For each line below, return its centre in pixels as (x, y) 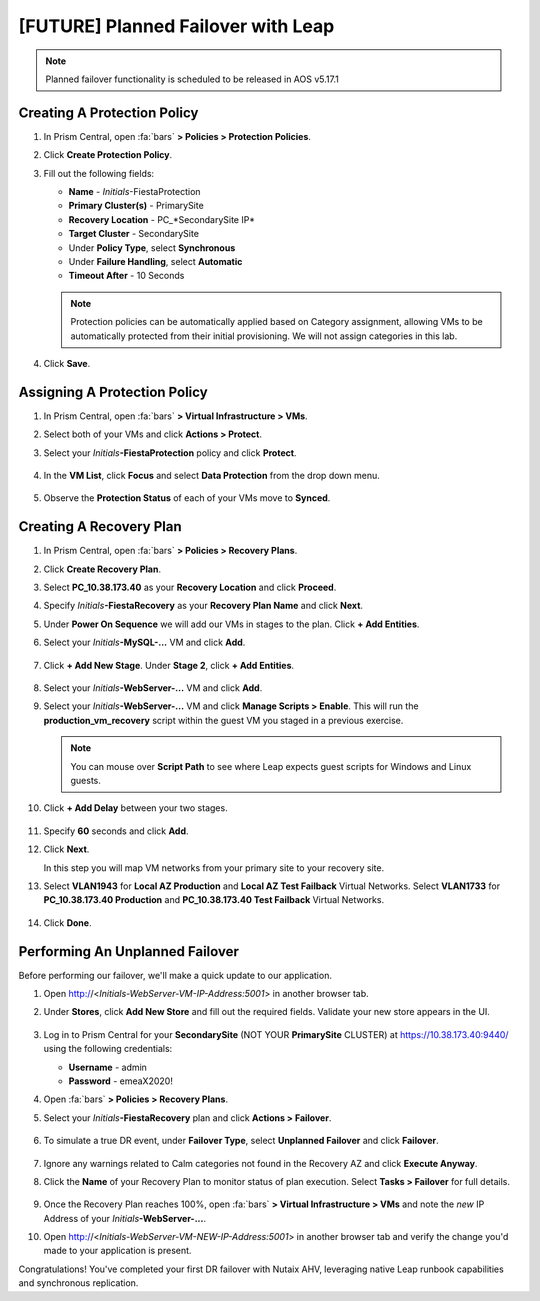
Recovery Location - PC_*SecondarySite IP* (161, 219)
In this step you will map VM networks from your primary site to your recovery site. (214, 867)
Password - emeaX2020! (121, 1081)
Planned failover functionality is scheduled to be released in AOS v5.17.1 (192, 79)
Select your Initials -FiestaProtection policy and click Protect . (170, 452)
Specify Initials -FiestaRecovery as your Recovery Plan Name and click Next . (203, 606)
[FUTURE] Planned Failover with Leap (176, 26)
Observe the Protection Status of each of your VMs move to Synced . (187, 498)
